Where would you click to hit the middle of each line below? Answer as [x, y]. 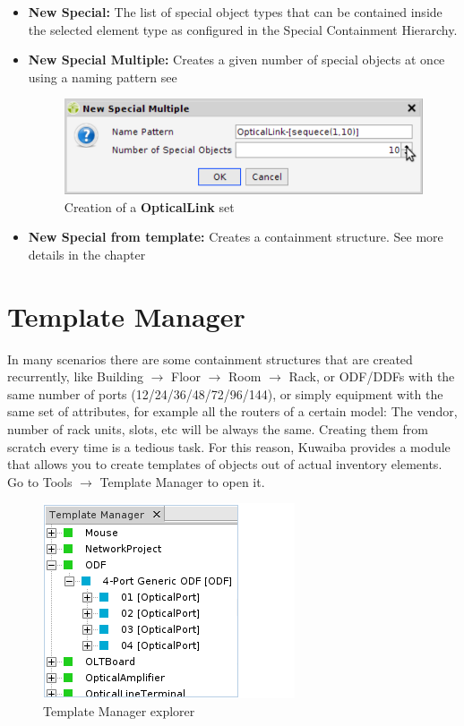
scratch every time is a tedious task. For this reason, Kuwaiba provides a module [229, 446]
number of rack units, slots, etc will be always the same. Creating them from [218, 428]
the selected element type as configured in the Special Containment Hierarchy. [243, 29]
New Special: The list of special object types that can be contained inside [235, 12]
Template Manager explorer [119, 710]
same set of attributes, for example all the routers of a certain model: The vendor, [232, 411]
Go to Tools [40, 481]
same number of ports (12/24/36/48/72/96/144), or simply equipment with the [225, 393]
